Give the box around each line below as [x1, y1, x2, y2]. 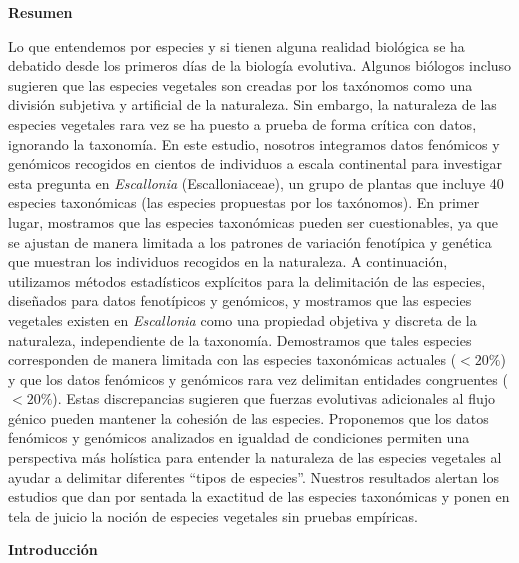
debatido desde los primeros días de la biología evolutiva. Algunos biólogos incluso [8, 55, 512, 76]
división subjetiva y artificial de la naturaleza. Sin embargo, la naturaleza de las [8, 94, 497, 115]
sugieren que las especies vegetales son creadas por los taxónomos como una [8, 74, 473, 95]
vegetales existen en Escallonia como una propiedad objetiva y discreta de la [8, 309, 477, 330]
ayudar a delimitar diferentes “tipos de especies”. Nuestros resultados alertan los [8, 466, 499, 487]
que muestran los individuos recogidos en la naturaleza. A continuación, [8, 251, 448, 272]
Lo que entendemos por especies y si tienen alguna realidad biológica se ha [8, 35, 465, 56]
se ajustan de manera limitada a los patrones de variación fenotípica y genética [8, 231, 492, 252]
